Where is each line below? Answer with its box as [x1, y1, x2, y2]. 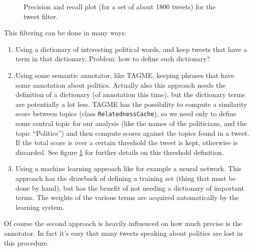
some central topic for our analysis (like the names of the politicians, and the [15, 118, 247, 128]
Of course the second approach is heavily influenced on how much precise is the [4, 218, 242, 228]
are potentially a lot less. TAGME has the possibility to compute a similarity [15, 99, 247, 109]
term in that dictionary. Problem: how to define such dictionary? [15, 53, 210, 64]
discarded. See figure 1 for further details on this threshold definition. [15, 147, 224, 157]
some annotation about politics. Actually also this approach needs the [15, 79, 226, 90]
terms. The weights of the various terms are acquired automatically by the [15, 192, 239, 202]
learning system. [15, 201, 65, 212]
